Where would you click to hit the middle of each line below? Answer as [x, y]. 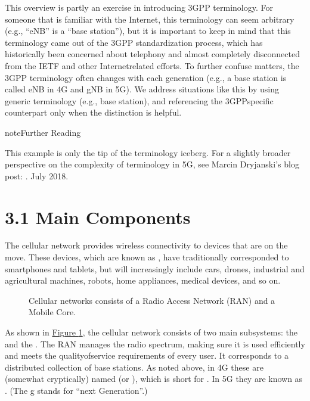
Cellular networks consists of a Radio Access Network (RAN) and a [152, 300]
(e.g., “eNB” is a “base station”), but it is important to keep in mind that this [148, 31]
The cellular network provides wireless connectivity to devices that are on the [146, 245]
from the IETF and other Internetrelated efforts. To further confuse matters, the [152, 65]
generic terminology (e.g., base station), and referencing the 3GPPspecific [139, 100]
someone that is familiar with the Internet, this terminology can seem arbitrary [150, 19]
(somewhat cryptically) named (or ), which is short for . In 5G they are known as [154, 379]
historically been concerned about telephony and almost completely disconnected [152, 54]
